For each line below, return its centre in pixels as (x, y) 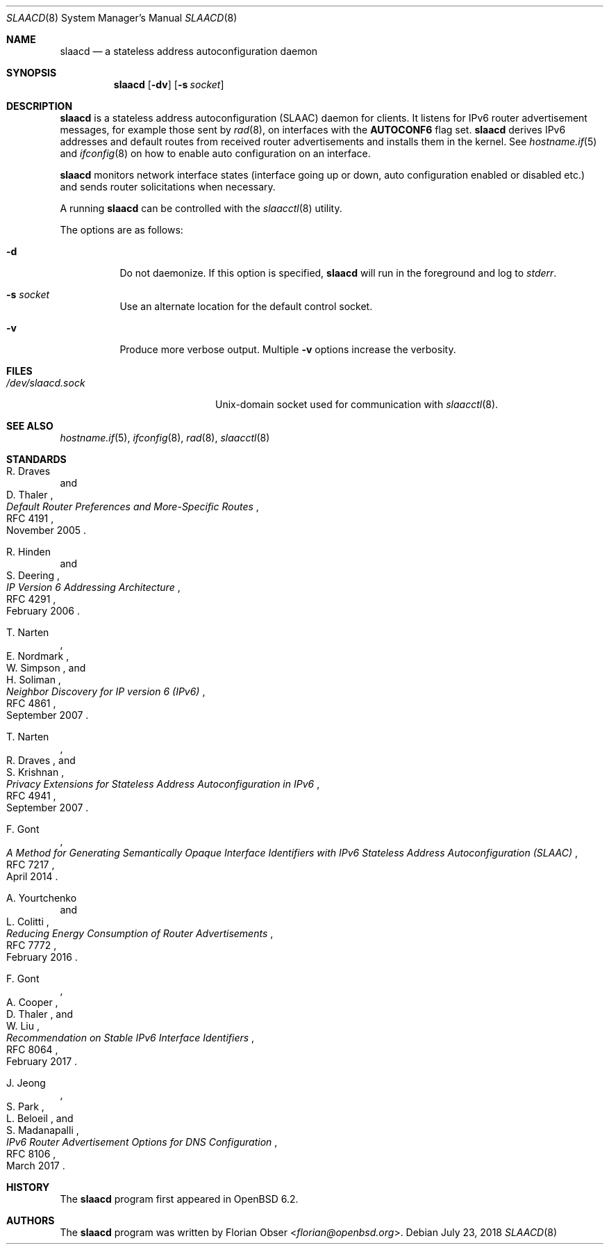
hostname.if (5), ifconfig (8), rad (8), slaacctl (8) (165, 438)
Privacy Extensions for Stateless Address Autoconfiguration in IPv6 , (163, 784)
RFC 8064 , (32, 1049)
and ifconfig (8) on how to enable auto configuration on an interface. (215, 153)
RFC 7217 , (31, 865)
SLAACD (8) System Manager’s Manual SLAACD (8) (122, 18)
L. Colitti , (28, 922)
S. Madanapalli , (43, 1130)
